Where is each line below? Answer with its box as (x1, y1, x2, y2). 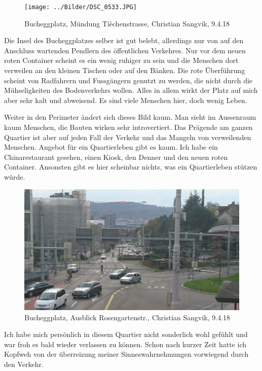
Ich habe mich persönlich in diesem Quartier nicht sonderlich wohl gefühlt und (4, 329, 248, 340)
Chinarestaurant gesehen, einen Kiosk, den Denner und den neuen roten (4, 151, 228, 162)
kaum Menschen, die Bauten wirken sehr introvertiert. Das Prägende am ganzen (4, 122, 253, 132)
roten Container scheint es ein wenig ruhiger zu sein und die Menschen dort (4, 55, 239, 65)
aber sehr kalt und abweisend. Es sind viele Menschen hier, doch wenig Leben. (4, 94, 247, 105)
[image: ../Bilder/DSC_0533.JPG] (24, 4, 137, 11)
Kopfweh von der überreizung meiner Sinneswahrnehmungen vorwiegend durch (4, 349, 249, 359)
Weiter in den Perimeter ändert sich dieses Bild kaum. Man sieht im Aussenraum (4, 112, 256, 122)
